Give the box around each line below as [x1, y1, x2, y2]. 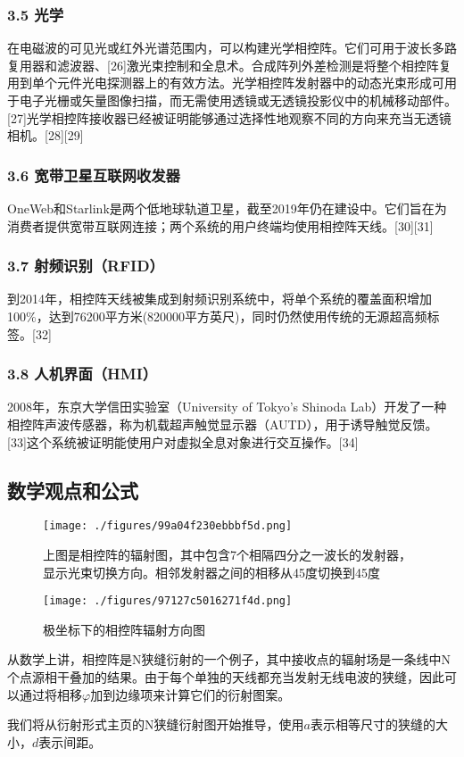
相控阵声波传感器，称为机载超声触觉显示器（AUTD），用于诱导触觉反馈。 [7, 415, 438, 433]
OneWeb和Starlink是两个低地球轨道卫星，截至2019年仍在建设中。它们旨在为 [7, 199, 447, 217]
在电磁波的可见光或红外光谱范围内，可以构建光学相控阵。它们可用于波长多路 [7, 38, 457, 57]
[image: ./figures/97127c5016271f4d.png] [43, 595, 293, 608]
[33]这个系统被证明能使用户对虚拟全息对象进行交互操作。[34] [7, 432, 359, 451]
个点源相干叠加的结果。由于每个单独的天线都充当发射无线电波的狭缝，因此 [7, 668, 444, 686]
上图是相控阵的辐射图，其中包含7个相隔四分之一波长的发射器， [43, 545, 411, 564]
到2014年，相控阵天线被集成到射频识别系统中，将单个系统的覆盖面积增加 [7, 289, 432, 308]
